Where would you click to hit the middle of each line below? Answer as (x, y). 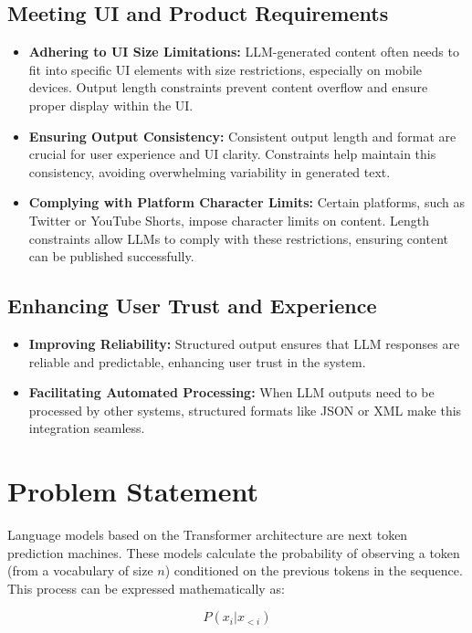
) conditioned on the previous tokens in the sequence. (314, 570)
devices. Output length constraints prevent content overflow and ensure (228, 87)
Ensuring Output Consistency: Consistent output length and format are (242, 136)
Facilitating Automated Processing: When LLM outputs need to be (231, 392)
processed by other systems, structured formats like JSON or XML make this (245, 410)
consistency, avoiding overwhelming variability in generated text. (210, 171)
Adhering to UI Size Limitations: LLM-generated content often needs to (244, 52)
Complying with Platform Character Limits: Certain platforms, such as (246, 202)
